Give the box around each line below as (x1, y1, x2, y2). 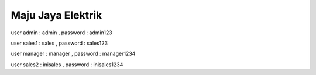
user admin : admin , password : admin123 (11, 29, 112, 36)
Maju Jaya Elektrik (11, 9, 102, 22)
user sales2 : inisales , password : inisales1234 (11, 61, 123, 68)
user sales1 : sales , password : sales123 (11, 40, 108, 47)
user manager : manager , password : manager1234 (11, 50, 136, 58)
